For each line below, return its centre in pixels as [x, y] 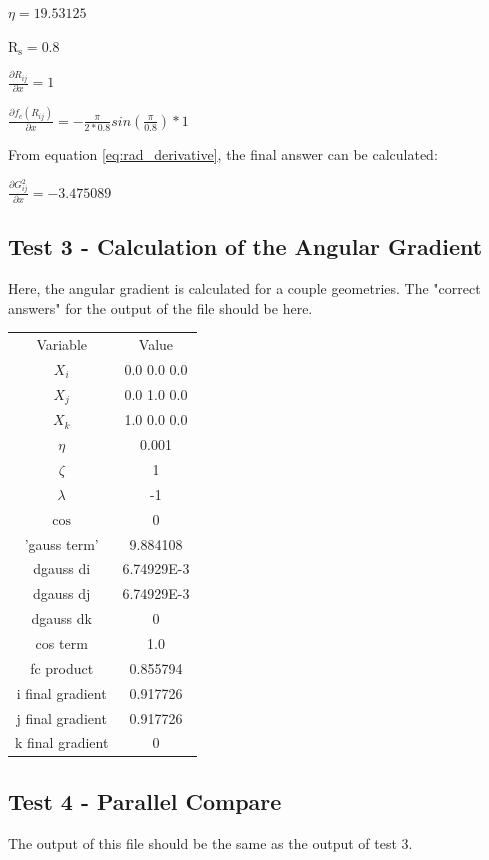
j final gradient [61, 717]
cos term [61, 642]
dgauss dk [61, 618]
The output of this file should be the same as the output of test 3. [210, 842]
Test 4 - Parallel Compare [145, 800]
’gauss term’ [61, 543]
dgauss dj [62, 593]
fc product [62, 667]
